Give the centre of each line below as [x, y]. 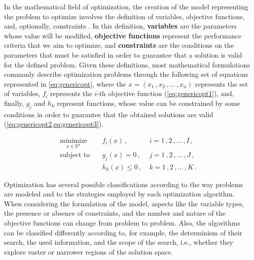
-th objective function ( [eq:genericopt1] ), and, [165, 93]
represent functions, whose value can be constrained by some [148, 103]
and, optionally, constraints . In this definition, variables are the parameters [120, 26]
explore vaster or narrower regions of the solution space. [89, 251]
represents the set [221, 83]
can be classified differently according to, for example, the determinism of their [123, 232]
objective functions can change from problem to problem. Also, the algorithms [122, 222]
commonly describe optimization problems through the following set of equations [126, 74]
